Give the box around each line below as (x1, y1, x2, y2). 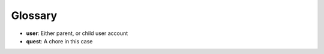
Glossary (11, 9, 58, 22)
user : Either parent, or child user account (26, 30, 128, 37)
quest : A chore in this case (26, 37, 93, 45)
